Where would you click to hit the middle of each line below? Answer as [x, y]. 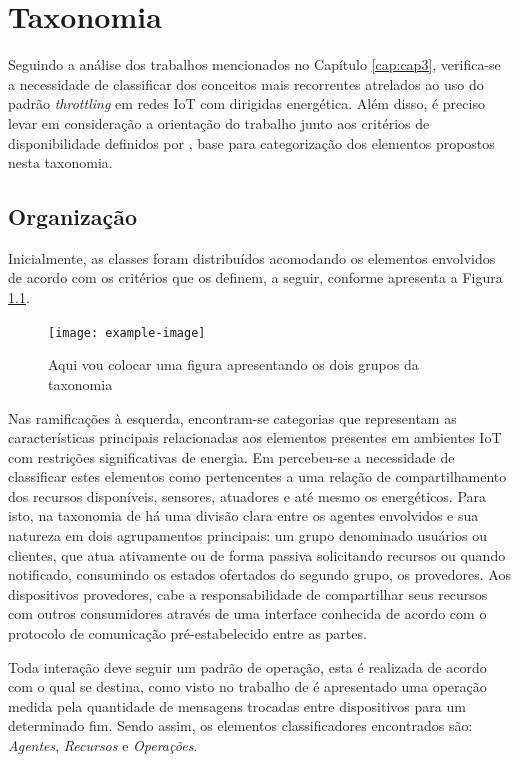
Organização [73, 216]
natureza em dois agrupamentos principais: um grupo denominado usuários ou [247, 535]
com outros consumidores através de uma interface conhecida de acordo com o [247, 613]
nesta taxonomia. [60, 162]
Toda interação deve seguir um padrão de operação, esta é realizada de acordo [247, 666]
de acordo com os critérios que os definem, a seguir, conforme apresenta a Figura [255, 277]
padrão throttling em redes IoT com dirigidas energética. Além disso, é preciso [246, 103]
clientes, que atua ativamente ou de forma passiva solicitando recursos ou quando [257, 554]
